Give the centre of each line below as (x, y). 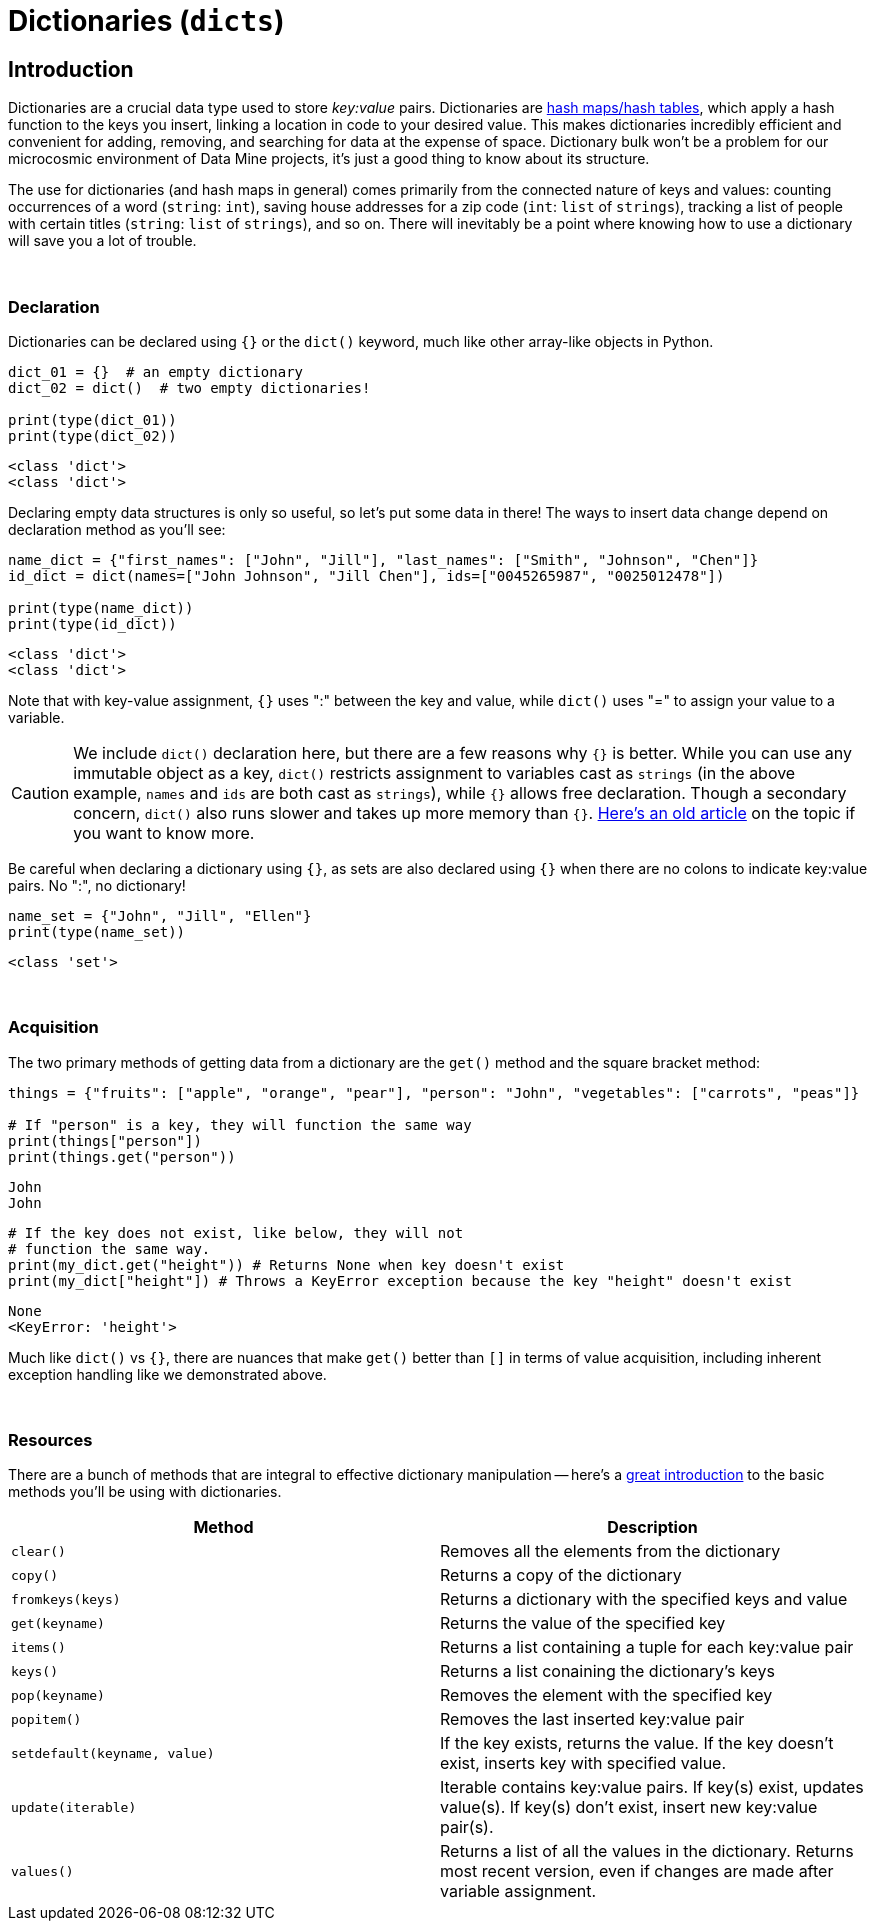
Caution (40, 792)
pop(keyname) (58, 1695)
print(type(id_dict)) (92, 623)
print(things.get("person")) (122, 1156)
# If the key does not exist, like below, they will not (236, 1232)
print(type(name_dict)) (101, 607)
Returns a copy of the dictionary (561, 1575)
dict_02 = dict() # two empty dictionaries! (189, 387)
